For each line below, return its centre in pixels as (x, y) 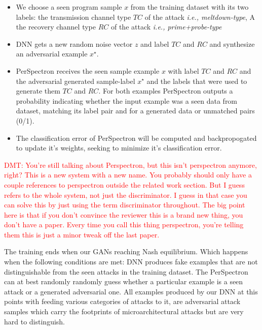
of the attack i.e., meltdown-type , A (200, 17)
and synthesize (232, 43)
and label (155, 43)
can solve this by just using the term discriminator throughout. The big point (125, 205)
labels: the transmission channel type (73, 17)
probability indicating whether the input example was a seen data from (127, 100)
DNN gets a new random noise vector (74, 43)
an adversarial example (52, 54)
